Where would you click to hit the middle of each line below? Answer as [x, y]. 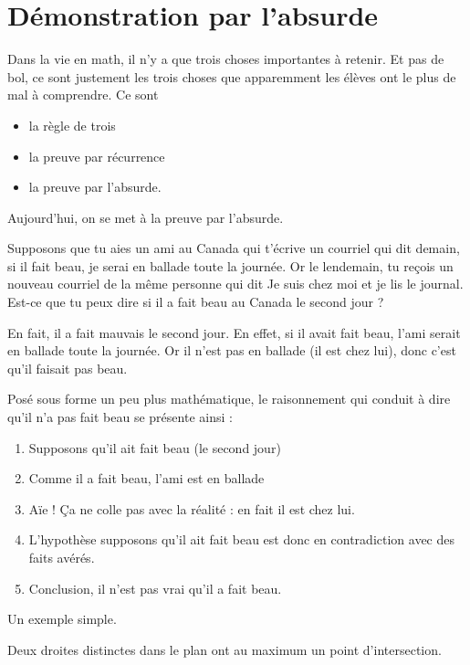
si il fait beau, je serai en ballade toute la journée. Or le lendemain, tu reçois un [230, 265]
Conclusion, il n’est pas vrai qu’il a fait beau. [155, 588]
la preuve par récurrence [97, 156]
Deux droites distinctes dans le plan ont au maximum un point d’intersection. [225, 649]
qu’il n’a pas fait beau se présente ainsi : [120, 417]
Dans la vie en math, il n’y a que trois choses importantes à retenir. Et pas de [226, 59]
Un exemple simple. [62, 619]
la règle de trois [72, 125]
